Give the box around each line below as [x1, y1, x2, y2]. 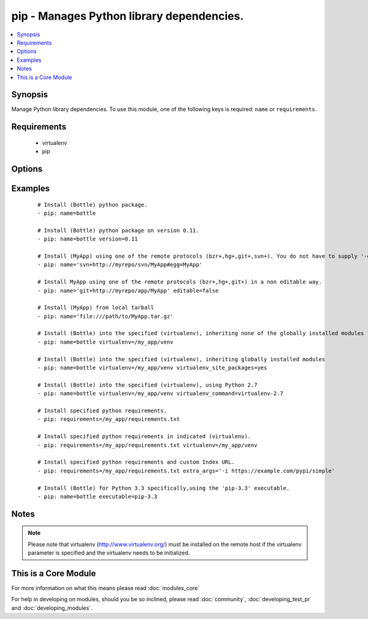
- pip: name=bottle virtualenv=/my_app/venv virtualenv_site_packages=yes [37, 364, 267, 371]
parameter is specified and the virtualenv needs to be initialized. [28, 549, 190, 556]
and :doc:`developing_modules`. [11, 604, 93, 612]
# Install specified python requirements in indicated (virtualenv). [37, 433, 251, 440]
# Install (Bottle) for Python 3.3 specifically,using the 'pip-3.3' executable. [37, 485, 290, 491]
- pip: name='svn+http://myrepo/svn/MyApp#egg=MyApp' [37, 261, 202, 268]
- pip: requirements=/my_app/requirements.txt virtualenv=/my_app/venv [37, 442, 258, 448]
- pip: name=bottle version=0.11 [37, 236, 138, 242]
